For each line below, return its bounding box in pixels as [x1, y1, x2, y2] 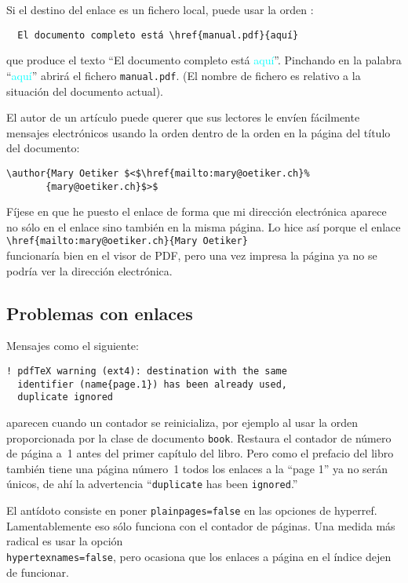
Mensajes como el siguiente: [6, 337, 139, 354]
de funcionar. [6, 563, 69, 580]
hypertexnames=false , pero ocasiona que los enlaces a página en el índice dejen [6, 548, 392, 564]
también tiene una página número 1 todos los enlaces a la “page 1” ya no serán [6, 460, 388, 476]
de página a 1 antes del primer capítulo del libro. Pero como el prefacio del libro [6, 445, 394, 461]
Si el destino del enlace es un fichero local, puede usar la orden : [6, 2, 314, 17]
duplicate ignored [17, 392, 114, 403]
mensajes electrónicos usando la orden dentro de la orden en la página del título [6, 124, 391, 140]
